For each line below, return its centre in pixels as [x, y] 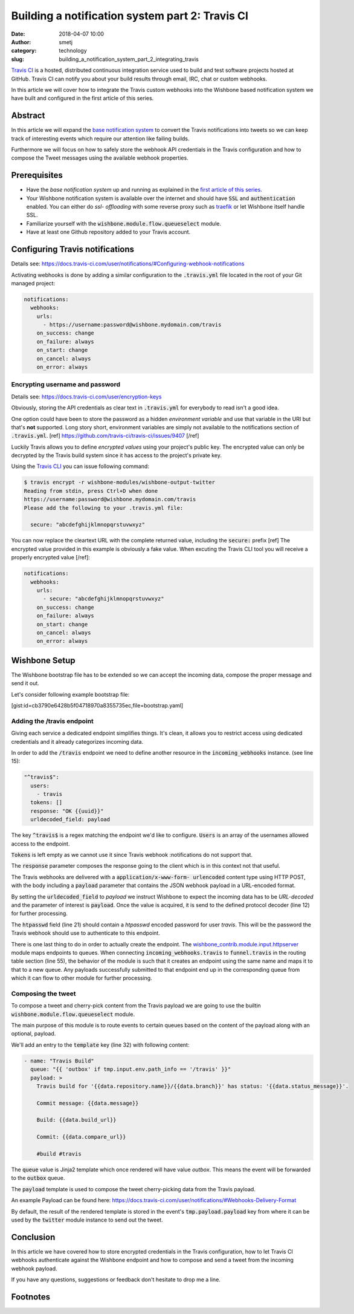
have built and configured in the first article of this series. [82, 98]
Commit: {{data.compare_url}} [81, 1137]
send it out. [25, 683]
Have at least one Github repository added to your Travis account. [108, 232]
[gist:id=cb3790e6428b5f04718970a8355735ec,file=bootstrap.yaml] [97, 705]
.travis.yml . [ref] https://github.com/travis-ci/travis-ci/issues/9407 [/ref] [105, 436]
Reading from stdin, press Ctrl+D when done [91, 491]
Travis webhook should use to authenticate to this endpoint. [85, 933]
